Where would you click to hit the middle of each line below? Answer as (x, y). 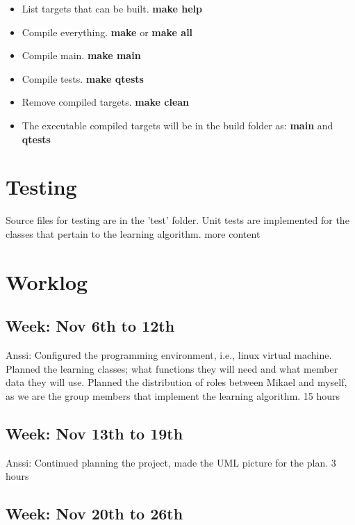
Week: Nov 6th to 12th (90, 326)
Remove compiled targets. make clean (106, 102)
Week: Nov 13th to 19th (94, 433)
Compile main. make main (81, 55)
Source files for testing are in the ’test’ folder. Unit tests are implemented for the (177, 220)
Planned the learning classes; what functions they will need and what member (172, 368)
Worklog (47, 281)
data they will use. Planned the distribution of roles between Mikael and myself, (176, 382)
